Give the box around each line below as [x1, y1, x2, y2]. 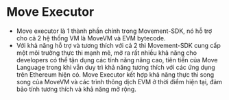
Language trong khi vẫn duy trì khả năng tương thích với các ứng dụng [16, 63, 215, 71]
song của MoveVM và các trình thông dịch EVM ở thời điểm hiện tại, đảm [16, 77, 223, 86]
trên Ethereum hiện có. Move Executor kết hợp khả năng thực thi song [16, 70, 215, 79]
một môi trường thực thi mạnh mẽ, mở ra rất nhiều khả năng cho [16, 49, 197, 57]
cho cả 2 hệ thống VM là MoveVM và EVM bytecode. [16, 34, 166, 42]
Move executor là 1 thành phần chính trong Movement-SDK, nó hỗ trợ [16, 27, 213, 35]
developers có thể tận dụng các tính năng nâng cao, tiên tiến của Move [16, 55, 218, 64]
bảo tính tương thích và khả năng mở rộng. [16, 85, 136, 93]
